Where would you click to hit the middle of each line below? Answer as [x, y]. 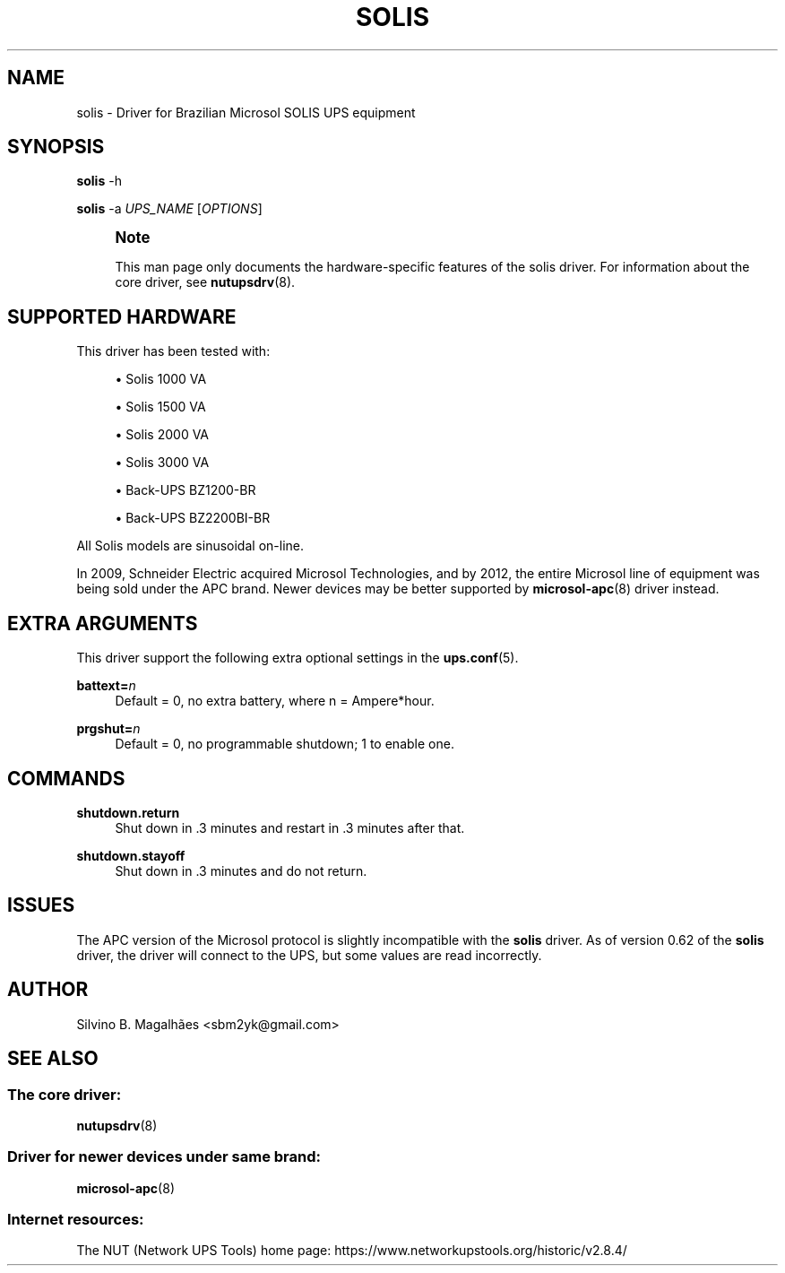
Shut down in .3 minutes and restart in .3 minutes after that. [290, 827]
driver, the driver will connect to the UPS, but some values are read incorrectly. [309, 955]
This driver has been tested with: [173, 351]
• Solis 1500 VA [160, 407]
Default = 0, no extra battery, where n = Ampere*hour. [275, 701]
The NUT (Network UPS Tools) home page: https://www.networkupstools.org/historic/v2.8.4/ [352, 1251]
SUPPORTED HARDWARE [122, 316]
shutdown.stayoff [131, 855]
